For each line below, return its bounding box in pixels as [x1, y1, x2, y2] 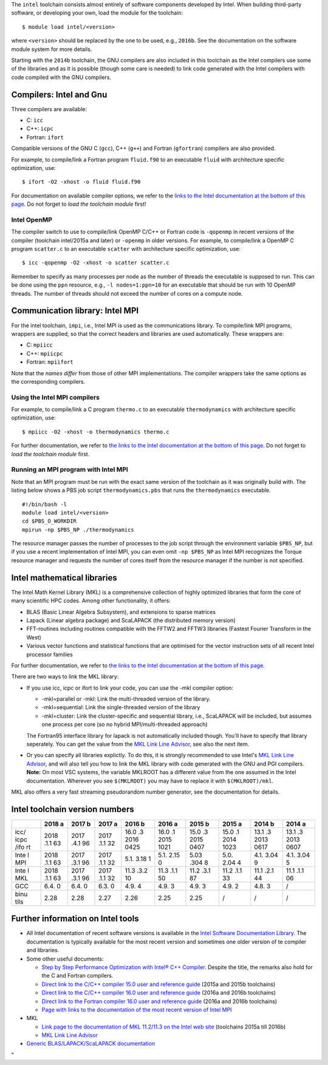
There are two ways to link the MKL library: [11, 673, 119, 680]
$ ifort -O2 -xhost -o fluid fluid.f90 [22, 179, 141, 185]
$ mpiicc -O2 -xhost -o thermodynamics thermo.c [22, 428, 169, 435]
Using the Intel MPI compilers [11, 393, 100, 401]
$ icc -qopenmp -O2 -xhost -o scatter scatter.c [22, 259, 169, 267]
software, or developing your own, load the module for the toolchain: [11, 9, 183, 16]
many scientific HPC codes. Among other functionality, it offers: [11, 597, 171, 604]
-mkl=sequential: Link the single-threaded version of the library [41, 704, 200, 711]
